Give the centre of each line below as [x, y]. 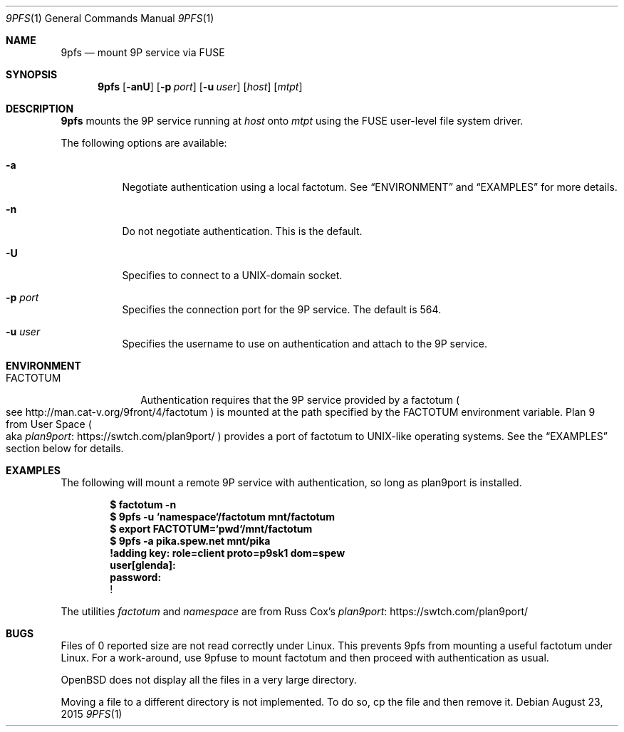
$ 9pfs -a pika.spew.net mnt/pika [190, 541]
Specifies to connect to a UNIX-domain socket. [232, 275]
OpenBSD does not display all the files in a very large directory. [209, 680]
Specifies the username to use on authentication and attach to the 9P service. [305, 344]
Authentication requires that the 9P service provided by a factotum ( [300, 400]
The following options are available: [144, 143]
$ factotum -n [143, 504]
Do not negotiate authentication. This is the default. [242, 231]
